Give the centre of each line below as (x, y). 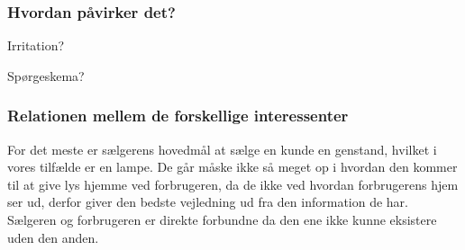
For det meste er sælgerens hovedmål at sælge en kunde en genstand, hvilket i (222, 149)
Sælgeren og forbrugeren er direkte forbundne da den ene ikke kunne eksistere (222, 219)
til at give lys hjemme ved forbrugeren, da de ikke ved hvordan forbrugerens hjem (233, 184)
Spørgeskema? (46, 75)
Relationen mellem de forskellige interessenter (178, 116)
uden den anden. (53, 237)
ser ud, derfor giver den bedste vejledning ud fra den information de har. (208, 202)
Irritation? (36, 45)
